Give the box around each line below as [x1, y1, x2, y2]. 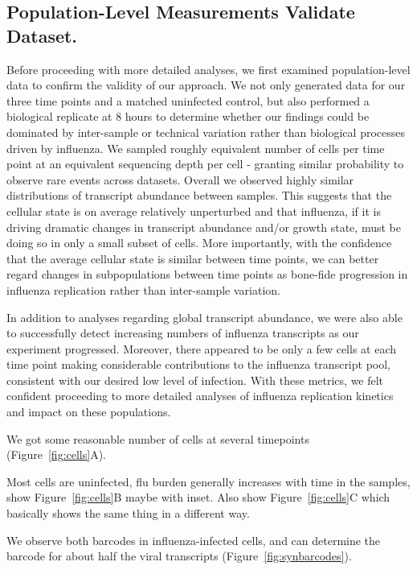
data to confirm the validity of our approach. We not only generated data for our [6, 76, 406, 93]
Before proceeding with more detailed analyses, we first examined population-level [6, 60, 411, 77]
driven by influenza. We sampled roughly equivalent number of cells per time [6, 139, 385, 156]
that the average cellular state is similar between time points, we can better [6, 250, 379, 266]
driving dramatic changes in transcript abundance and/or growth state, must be [6, 218, 401, 235]
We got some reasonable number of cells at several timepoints [6, 430, 309, 447]
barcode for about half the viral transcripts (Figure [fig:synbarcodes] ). [6, 547, 352, 564]
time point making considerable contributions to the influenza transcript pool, [6, 356, 391, 373]
